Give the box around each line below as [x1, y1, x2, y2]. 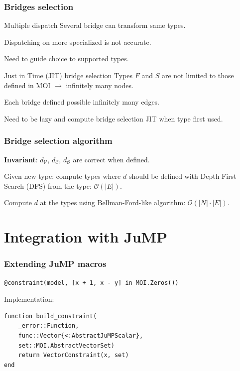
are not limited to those [161, 70, 234, 80]
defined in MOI [4, 80, 51, 90]
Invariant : [4, 154, 38, 164]
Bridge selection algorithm [4, 134, 113, 147]
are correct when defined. [73, 154, 150, 164]
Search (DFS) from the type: [4, 180, 92, 191]
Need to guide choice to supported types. [4, 53, 129, 64]
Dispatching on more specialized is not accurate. [4, 36, 151, 47]
